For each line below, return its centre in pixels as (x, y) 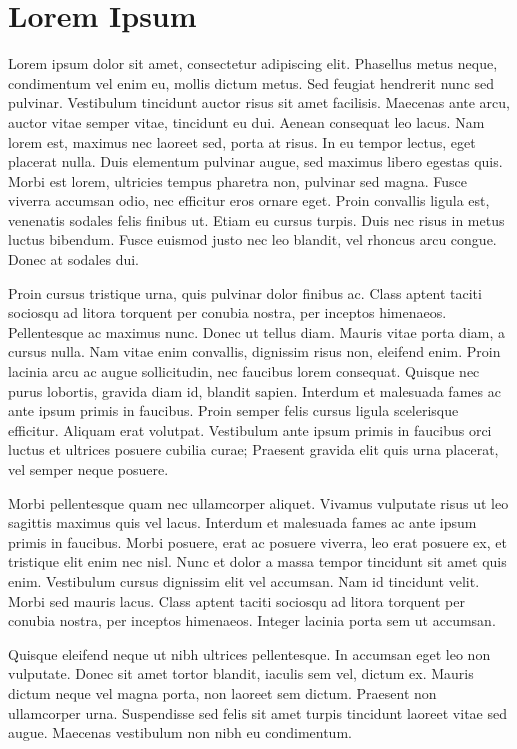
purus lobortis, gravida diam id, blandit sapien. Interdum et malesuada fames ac (254, 390)
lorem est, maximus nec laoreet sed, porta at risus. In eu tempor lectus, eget (242, 141)
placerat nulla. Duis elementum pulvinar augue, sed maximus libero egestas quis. (255, 161)
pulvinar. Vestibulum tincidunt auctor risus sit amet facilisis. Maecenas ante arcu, (259, 102)
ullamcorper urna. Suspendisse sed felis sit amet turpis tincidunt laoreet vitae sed (257, 712)
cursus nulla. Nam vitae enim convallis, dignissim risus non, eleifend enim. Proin (254, 351)
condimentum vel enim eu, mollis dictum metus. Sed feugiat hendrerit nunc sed (251, 82)
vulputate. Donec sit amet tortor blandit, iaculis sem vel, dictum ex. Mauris (241, 673)
